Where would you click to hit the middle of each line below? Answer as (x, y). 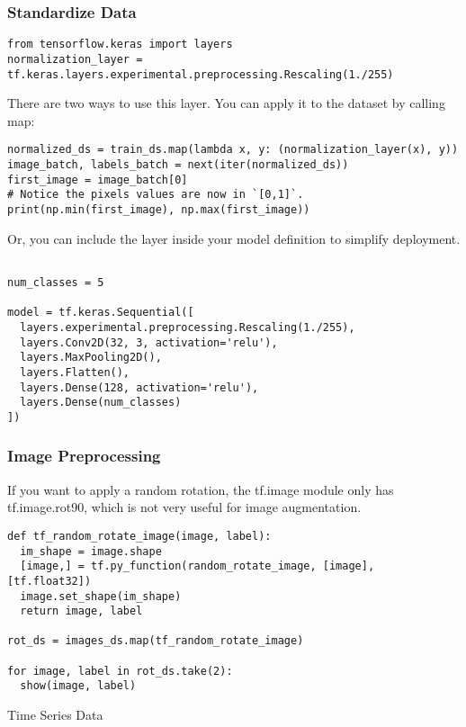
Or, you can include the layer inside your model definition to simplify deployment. (234, 238)
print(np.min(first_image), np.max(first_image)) (159, 210)
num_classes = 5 (56, 282)
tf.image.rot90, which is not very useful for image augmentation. (184, 507)
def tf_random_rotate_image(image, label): (139, 536)
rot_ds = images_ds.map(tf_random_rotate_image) (156, 641)
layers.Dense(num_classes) (101, 403)
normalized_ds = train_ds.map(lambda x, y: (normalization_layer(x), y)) (233, 150)
